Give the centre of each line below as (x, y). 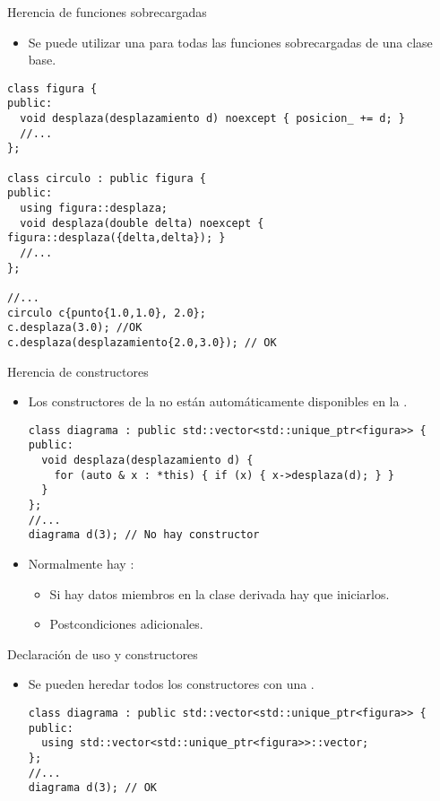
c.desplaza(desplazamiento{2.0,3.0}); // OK (142, 342)
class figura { (52, 88)
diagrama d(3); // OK (92, 788)
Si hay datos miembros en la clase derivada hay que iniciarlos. (220, 593)
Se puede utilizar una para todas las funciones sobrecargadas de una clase (230, 42)
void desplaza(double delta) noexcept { (142, 223)
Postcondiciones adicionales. (126, 624)
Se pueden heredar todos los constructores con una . (171, 684)
